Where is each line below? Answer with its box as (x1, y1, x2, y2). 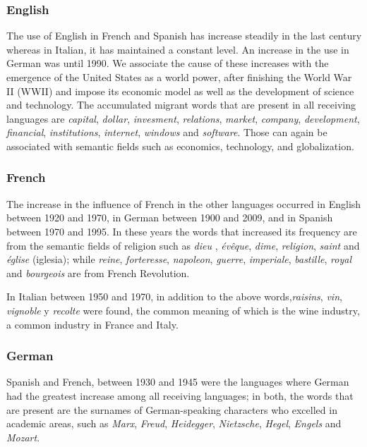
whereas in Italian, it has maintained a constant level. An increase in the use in (6, 42, 349, 56)
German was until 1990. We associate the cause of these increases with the (6, 56, 329, 71)
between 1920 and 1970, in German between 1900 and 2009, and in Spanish (6, 210, 333, 225)
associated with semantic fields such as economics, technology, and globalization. (6, 138, 354, 153)
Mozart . (6, 429, 40, 444)
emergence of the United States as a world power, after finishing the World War (6, 70, 352, 84)
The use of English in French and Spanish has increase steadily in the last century (6, 28, 362, 43)
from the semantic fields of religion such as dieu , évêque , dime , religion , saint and (6, 238, 360, 252)
